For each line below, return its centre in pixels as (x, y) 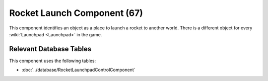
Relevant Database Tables (50, 49)
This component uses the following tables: (53, 61)
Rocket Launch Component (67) (76, 13)
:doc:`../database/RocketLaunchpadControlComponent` (78, 70)
